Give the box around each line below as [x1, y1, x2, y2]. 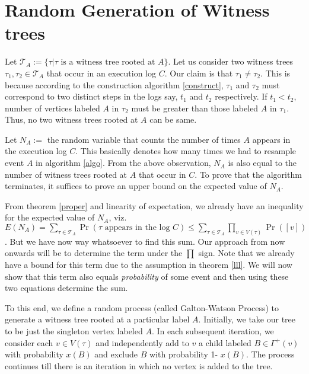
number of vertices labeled [5, 101, 100, 114]
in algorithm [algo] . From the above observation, [36, 156, 211, 169]
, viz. [109, 211, 127, 223]
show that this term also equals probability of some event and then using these [5, 270, 289, 282]
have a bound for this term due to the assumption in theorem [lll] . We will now [5, 258, 292, 271]
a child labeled [199, 336, 251, 349]
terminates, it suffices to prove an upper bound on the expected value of [5, 180, 267, 192]
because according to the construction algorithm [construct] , [5, 78, 224, 91]
